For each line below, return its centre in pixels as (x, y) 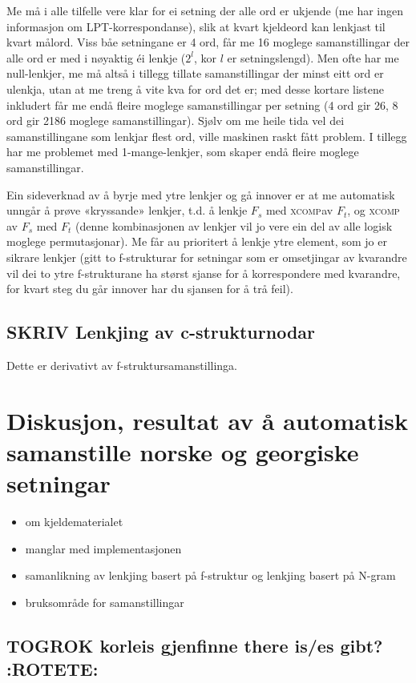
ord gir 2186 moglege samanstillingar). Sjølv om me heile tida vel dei (176, 121)
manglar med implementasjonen (103, 548)
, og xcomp (374, 210)
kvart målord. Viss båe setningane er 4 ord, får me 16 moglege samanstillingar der (208, 42)
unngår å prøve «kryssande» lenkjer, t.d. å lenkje (127, 210)
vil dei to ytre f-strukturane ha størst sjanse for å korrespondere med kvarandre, (204, 273)
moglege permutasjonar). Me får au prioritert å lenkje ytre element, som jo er (197, 241)
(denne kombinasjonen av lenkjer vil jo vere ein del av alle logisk (234, 225)
